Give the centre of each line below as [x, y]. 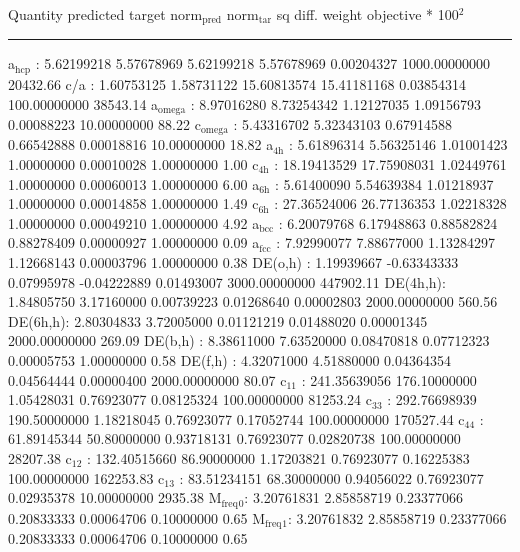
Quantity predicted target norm [105, 14]
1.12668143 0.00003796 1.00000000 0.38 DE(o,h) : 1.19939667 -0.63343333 [233, 261]
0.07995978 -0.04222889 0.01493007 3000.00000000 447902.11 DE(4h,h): [227, 281]
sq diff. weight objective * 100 [367, 14]
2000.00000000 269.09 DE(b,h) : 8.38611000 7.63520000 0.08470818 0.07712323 [249, 340]
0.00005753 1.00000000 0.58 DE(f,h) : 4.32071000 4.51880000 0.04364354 [229, 359]
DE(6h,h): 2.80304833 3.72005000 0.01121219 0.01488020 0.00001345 [218, 320]
